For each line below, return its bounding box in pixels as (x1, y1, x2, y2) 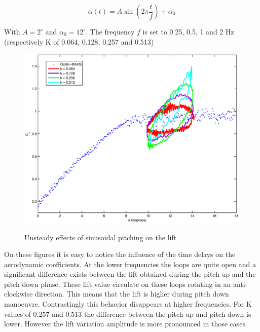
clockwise (4, 288, 33, 299)
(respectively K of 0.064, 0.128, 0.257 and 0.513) (4, 36, 154, 47)
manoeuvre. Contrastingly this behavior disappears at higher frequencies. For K (4, 299, 252, 309)
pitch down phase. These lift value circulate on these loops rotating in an (4, 278, 231, 289)
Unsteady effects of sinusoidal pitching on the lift (24, 232, 177, 242)
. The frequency (86, 26, 135, 36)
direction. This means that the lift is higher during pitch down (35, 288, 229, 299)
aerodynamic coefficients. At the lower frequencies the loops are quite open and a (4, 259, 256, 269)
